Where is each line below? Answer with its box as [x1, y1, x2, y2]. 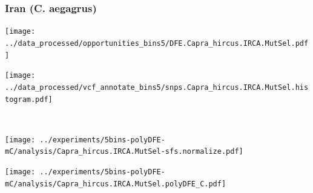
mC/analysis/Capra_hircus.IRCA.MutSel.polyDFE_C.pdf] [5, 179, 226, 188]
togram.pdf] [5, 95, 53, 104]
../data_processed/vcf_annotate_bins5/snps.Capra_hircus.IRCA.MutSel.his [5, 83, 309, 92]
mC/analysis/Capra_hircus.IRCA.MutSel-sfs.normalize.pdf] [5, 147, 243, 156]
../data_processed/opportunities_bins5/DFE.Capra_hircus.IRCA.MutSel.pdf [5, 39, 309, 48]
